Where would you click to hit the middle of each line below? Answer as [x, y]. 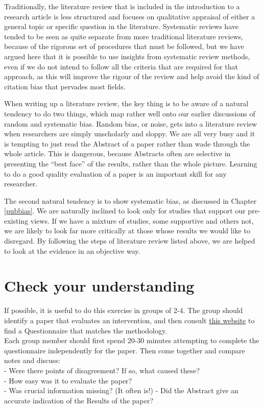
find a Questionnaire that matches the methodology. [86, 330]
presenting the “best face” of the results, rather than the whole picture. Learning [131, 163]
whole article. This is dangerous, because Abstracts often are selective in [117, 153]
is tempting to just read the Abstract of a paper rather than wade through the [127, 143]
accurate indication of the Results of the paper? [79, 400]
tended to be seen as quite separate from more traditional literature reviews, [124, 36]
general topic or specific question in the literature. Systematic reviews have [121, 26]
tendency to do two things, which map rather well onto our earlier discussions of [130, 113]
